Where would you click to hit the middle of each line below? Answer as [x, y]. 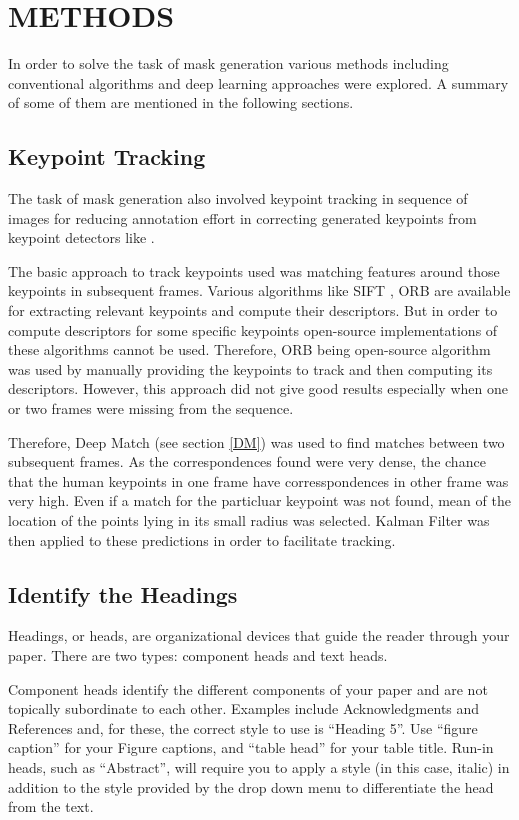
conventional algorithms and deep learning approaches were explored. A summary [258, 82]
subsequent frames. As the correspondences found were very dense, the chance [247, 461]
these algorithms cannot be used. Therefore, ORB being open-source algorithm [249, 349]
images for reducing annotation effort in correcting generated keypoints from [242, 217]
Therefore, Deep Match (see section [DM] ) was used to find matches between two [256, 441]
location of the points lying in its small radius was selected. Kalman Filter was [249, 520]
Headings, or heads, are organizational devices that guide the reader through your [259, 635]
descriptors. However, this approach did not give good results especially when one [258, 388]
